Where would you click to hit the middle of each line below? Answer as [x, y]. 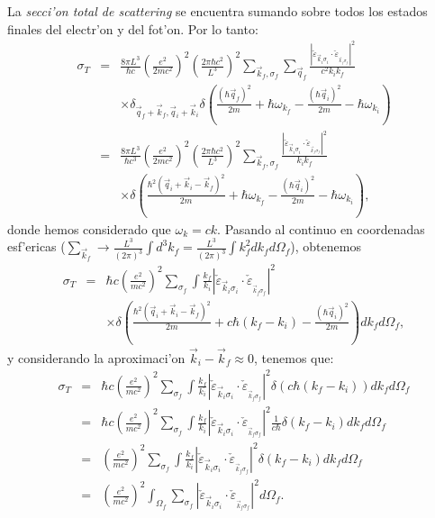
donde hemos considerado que [89, 228]
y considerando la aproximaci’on [96, 357]
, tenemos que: [294, 357]
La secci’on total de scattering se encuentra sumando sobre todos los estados [217, 11]
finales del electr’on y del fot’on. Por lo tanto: [133, 28]
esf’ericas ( [36, 246]
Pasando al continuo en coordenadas [325, 228]
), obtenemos [326, 246]
